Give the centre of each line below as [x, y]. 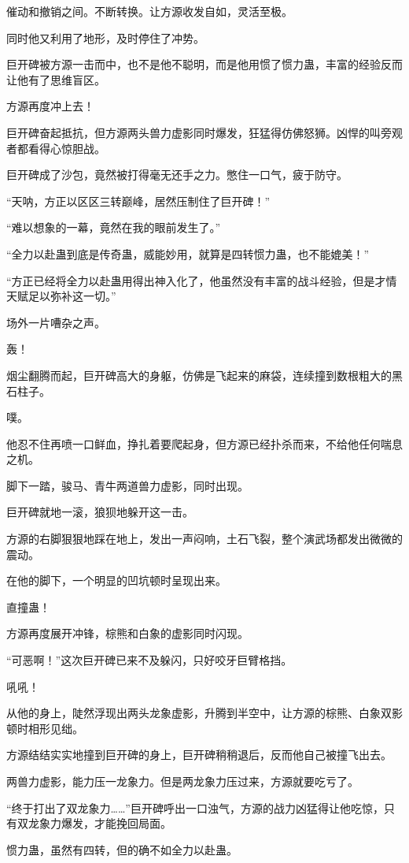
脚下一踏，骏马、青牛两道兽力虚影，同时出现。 [127, 485]
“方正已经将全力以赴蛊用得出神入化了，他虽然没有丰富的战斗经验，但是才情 [202, 280]
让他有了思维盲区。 [56, 79]
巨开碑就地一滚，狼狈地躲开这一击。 [100, 512]
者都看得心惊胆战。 [56, 148]
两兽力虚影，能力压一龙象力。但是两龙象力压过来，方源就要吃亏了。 [182, 781]
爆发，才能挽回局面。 [116, 823]
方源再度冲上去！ [50, 106]
